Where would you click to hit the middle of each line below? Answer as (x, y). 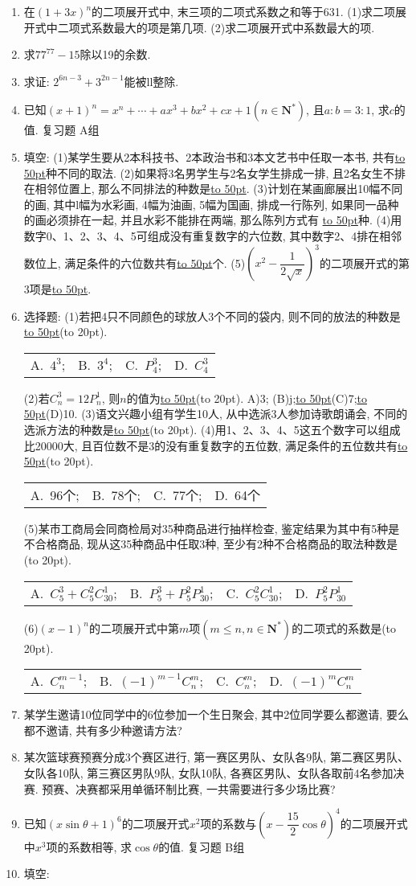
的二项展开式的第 (364, 263)
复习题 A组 (71, 130)
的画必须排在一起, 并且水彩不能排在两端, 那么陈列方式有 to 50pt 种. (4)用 (213, 220)
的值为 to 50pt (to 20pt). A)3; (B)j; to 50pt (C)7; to (247, 398)
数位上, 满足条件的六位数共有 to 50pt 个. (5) (135, 263)
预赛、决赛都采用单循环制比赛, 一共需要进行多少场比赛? (189, 788)
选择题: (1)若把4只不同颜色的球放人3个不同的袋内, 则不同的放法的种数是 (212, 316)
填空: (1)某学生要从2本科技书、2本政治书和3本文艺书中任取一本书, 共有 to (214, 156)
